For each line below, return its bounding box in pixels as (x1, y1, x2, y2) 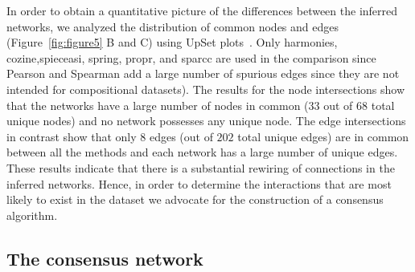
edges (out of (149, 128, 213, 144)
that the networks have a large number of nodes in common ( (6, 96, 309, 113)
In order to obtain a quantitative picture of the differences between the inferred (6, 2, 398, 18)
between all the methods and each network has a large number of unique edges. (6, 144, 398, 160)
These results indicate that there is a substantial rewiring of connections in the (6, 159, 395, 176)
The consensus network (6, 246, 203, 270)
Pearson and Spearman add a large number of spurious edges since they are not (6, 65, 400, 82)
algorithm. (6, 206, 58, 223)
